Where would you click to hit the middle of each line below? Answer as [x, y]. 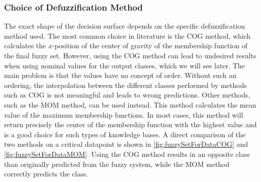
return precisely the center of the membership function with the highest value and [130, 124]
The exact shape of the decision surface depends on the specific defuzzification [125, 26]
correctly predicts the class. [46, 174]
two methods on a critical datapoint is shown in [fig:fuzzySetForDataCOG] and [126, 144]
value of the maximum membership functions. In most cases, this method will [124, 114]
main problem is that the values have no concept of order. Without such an [120, 75]
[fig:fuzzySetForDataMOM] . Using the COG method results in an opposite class [127, 154]
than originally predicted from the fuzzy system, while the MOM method [117, 164]
